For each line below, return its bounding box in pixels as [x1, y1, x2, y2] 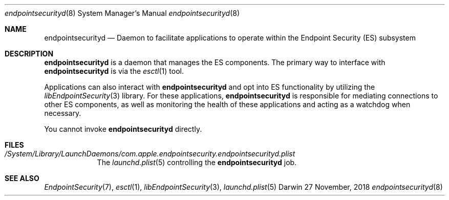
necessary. [44, 109, 81, 117]
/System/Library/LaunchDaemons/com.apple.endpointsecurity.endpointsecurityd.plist [5, 149, 295, 158]
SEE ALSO [5, 174, 39, 183]
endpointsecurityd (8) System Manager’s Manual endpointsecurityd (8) [5, 9, 240, 17]
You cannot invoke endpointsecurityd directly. [44, 125, 202, 133]
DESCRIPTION [5, 49, 54, 58]
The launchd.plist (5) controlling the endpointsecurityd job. [97, 158, 297, 167]
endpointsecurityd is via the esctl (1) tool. [44, 67, 184, 75]
